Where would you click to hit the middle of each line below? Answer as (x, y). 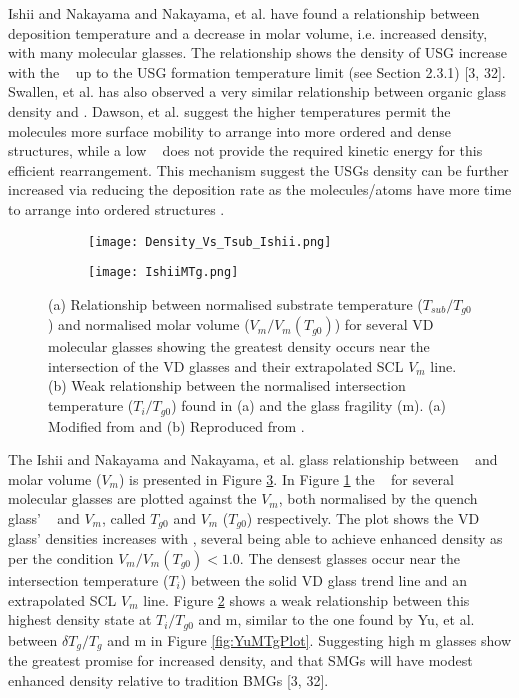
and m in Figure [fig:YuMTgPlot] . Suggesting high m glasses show (309, 639)
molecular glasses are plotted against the (132, 498)
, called (123, 517)
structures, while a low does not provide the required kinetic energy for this (245, 150)
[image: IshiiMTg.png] (163, 272)
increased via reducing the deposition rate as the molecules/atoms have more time (260, 189)
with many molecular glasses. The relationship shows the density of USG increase (257, 52)
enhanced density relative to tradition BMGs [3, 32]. (168, 679)
